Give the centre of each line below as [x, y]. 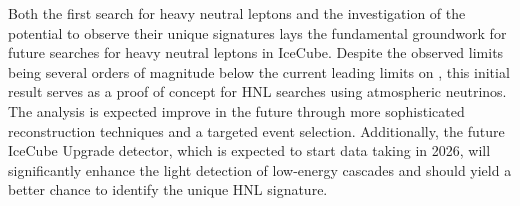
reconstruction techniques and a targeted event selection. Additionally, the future [256, 130]
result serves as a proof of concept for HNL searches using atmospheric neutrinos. [257, 91]
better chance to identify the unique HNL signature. [168, 189]
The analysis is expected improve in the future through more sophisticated [236, 110]
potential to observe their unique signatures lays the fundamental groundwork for [257, 32]
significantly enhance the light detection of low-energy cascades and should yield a [260, 169]
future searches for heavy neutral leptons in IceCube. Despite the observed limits [256, 52]
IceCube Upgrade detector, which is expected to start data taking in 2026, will [249, 150]
